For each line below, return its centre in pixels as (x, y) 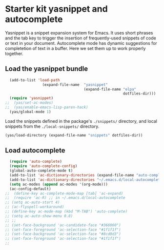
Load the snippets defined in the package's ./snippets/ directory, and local (81, 121)
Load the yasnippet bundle (47, 69)
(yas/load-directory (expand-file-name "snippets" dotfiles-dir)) (74, 135)
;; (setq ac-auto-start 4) (32, 202)
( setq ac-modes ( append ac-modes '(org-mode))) (59, 184)
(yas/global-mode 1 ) (30, 112)
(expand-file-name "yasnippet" (75, 85)
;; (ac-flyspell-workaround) (35, 207)
